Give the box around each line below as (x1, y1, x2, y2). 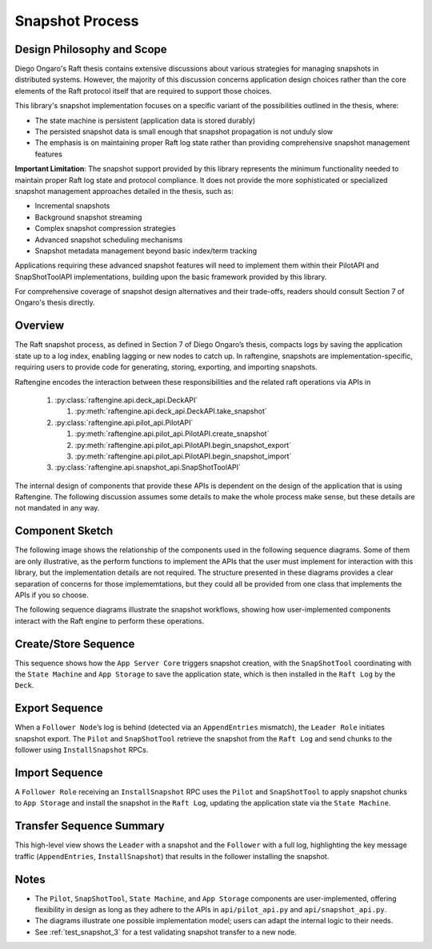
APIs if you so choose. (14, 590, 89, 600)
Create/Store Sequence (14, 637, 135, 651)
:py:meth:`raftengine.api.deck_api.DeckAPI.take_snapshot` (74, 406, 267, 416)
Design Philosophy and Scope (14, 42, 167, 56)
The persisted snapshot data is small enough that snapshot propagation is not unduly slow (34, 127, 334, 136)
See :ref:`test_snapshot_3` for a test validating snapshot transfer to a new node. (34, 927, 297, 937)
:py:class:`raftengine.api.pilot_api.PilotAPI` (54, 418, 194, 427)
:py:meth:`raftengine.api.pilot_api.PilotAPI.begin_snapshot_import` (74, 451, 292, 461)
